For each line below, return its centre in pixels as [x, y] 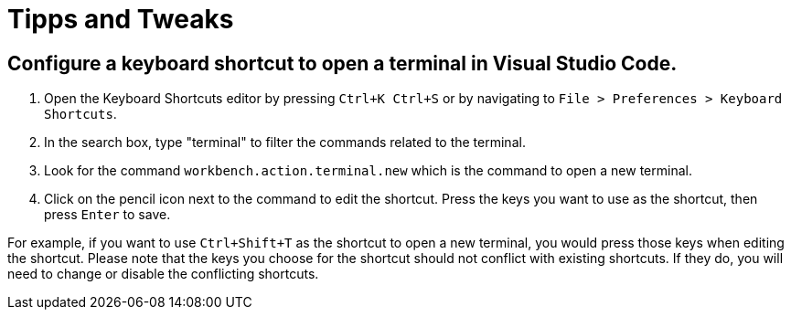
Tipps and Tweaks [121, 19]
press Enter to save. [107, 215]
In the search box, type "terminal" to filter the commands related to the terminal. [285, 143]
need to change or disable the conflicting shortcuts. [163, 274]
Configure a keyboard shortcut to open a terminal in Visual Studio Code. [342, 63]
